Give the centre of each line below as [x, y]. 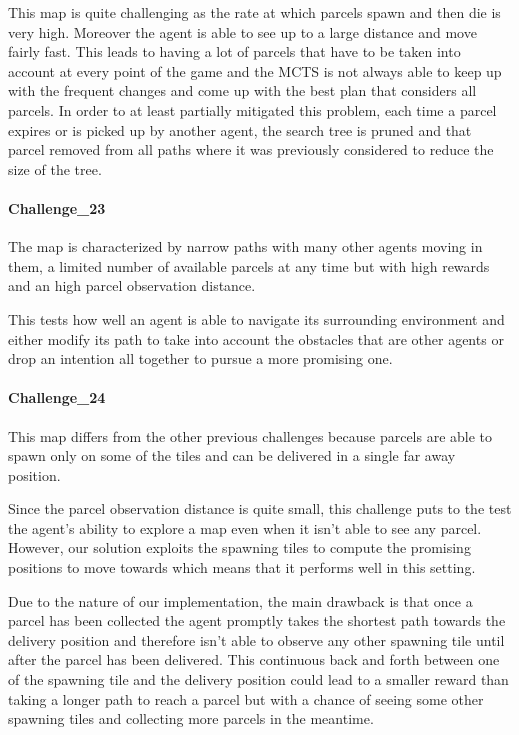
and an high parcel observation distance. [132, 285]
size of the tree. [55, 168]
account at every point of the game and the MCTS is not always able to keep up [255, 70]
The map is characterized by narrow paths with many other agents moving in [245, 246]
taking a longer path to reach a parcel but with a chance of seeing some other [246, 698]
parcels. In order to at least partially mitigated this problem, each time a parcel [252, 109]
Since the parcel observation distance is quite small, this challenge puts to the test [260, 508]
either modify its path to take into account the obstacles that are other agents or [256, 338]
